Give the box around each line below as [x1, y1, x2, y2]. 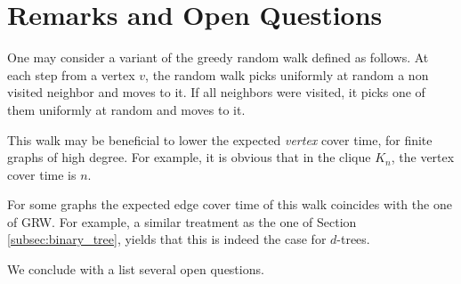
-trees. [336, 230, 370, 248]
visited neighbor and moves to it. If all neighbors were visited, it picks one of [7, 83, 425, 101]
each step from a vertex [7, 65, 135, 84]
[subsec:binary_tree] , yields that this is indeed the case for [7, 230, 327, 248]
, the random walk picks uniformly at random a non [145, 65, 429, 84]
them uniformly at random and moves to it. [7, 100, 246, 118]
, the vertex [391, 148, 455, 166]
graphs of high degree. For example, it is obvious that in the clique [7, 148, 371, 166]
